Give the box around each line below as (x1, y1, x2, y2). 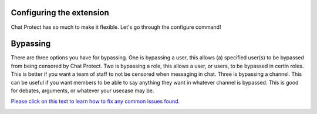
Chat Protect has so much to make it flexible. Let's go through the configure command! (11, 24, 221, 31)
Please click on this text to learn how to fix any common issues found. (11, 98, 180, 105)
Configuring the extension (11, 8, 110, 18)
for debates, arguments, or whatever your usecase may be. (11, 87, 154, 94)
